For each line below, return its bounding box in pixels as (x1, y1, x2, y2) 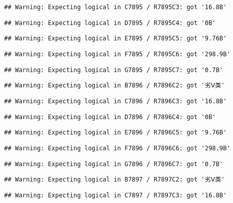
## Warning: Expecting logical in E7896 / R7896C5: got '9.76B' (4, 129, 227, 137)
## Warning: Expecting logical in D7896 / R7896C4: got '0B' (4, 113, 216, 121)
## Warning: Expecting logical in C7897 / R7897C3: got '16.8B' (4, 191, 227, 199)
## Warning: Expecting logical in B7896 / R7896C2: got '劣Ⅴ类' (4, 82, 225, 89)
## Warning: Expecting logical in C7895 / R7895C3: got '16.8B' (4, 4, 227, 11)
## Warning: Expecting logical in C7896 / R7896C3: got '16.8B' (4, 97, 227, 105)
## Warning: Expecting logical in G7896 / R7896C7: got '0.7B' (4, 160, 223, 168)
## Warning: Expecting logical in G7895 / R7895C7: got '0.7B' (4, 66, 223, 74)
